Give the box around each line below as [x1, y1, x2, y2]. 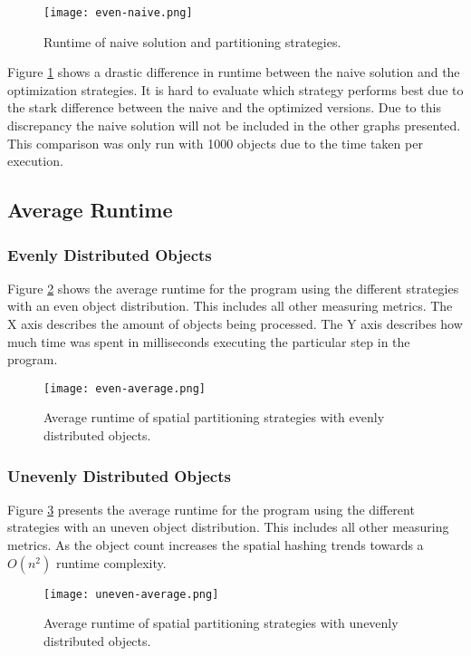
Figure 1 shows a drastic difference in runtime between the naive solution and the [7, 63, 460, 82]
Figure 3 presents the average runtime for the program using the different [7, 499, 415, 518]
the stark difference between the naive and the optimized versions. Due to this [7, 98, 441, 117]
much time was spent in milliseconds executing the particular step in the [7, 332, 410, 351]
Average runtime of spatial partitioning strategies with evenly [43, 408, 385, 427]
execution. [7, 151, 63, 170]
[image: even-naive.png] [43, 6, 193, 19]
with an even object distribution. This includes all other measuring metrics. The [7, 296, 453, 315]
